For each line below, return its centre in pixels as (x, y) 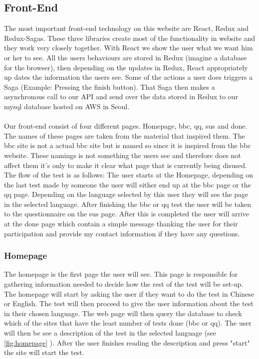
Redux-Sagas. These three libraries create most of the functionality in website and (130, 38)
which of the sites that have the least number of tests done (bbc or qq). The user (128, 323)
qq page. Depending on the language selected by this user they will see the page (126, 194)
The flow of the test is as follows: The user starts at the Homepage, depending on (129, 175)
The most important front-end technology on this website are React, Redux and (126, 28)
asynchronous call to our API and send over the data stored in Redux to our (121, 96)
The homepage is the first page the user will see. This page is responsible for (121, 274)
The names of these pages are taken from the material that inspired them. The (125, 135)
